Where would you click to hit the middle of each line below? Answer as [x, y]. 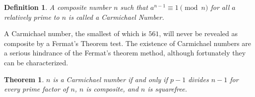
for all [220, 7]
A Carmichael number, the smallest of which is [75, 33]
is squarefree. [167, 89]
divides [198, 79]
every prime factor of [36, 89]
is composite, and [112, 89]
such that [134, 7]
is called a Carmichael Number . [116, 17]
